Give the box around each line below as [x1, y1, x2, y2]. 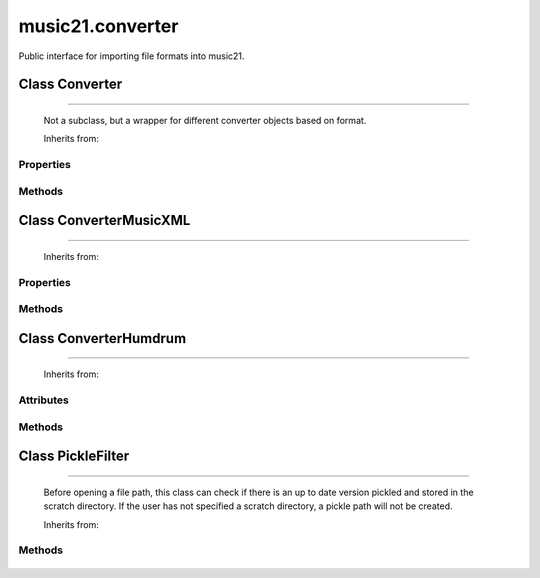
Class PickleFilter [18, 448, 130, 465]
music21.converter [18, 15, 179, 37]
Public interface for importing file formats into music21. [18, 50, 245, 62]
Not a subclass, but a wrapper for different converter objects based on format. [43, 114, 367, 126]
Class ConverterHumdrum [18, 330, 187, 347]
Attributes [18, 393, 69, 407]
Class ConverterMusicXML [18, 212, 191, 229]
